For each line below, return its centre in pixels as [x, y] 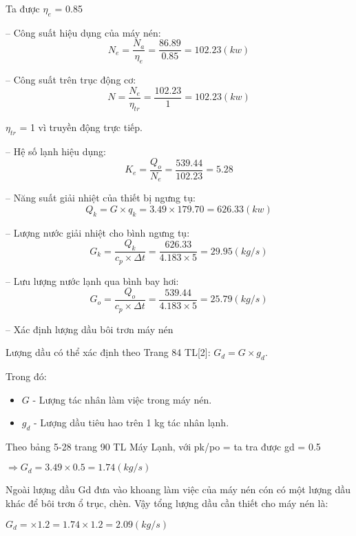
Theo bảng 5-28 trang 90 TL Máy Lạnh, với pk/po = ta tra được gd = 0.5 [163, 446]
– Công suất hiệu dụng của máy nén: [83, 32]
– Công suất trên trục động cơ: [71, 80]
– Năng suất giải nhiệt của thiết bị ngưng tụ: [101, 198]
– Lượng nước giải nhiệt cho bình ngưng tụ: [98, 232]
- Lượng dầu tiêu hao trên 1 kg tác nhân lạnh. [132, 423]
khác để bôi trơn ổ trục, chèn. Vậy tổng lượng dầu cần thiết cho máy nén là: [167, 503]
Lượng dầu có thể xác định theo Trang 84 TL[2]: [108, 352]
